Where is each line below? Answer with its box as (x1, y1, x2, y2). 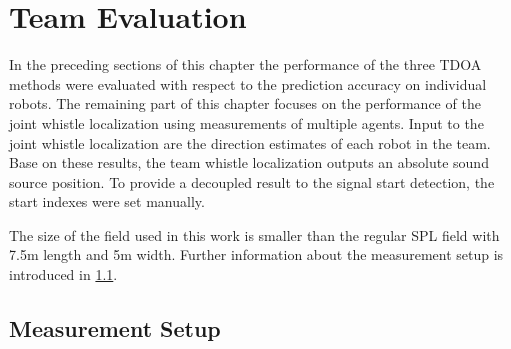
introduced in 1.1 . (9, 264, 118, 285)
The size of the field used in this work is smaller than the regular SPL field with (9, 224, 500, 245)
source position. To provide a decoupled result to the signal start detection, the (9, 171, 495, 192)
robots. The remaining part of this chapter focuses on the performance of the (9, 93, 481, 114)
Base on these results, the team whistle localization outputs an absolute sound (9, 152, 489, 173)
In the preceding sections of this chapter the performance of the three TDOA (9, 54, 482, 75)
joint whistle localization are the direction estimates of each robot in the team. (9, 132, 491, 153)
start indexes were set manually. (9, 191, 205, 212)
